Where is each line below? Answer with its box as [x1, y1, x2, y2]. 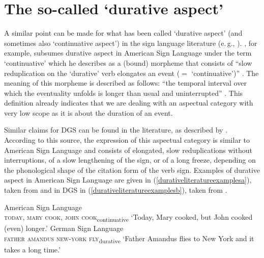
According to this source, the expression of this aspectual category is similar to [4, 135, 250, 145]
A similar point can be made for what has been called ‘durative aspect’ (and [4, 28, 243, 38]
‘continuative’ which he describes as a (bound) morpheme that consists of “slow [4, 57, 252, 68]
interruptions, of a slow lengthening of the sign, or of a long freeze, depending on [4, 154, 256, 165]
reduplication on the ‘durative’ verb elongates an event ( [4, 67, 180, 78]
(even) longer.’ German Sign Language [4, 223, 124, 234]
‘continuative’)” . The [191, 67, 259, 78]
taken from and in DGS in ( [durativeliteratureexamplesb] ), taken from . [4, 185, 227, 195]
